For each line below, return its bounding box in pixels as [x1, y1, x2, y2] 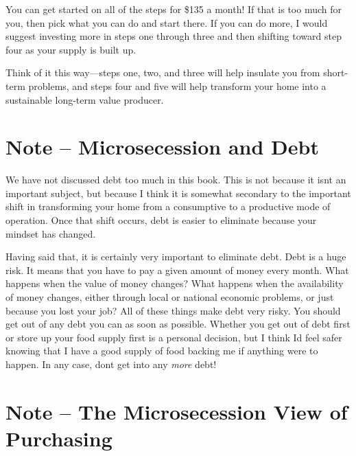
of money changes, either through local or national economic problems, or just [5, 290, 334, 304]
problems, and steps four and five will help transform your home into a [28, 78, 327, 93]
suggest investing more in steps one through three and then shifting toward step [5, 29, 342, 43]
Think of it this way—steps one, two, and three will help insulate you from [5, 65, 320, 80]
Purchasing [5, 424, 112, 452]
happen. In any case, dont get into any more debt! [5, 357, 217, 371]
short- [323, 65, 348, 80]
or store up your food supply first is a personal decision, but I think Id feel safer [5, 330, 342, 344]
